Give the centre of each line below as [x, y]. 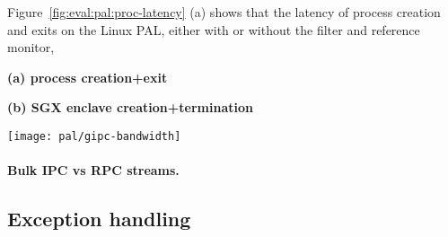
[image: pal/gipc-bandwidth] [94, 136]
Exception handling [99, 219]
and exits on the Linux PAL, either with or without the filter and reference [214, 29]
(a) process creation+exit [88, 77]
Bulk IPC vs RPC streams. [93, 170]
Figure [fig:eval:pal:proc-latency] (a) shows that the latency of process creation [224, 12]
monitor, [31, 47]
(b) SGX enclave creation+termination [130, 107]
